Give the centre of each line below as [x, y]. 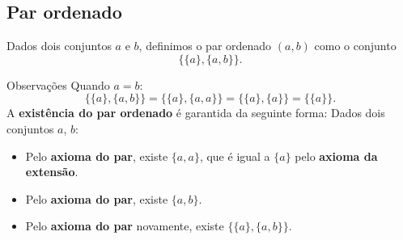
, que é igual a [235, 156]
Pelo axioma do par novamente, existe [125, 226]
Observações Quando [58, 84]
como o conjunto [355, 46]
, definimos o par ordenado [205, 46]
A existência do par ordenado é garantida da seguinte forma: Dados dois [196, 113]
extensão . [52, 172]
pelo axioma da [336, 156]
